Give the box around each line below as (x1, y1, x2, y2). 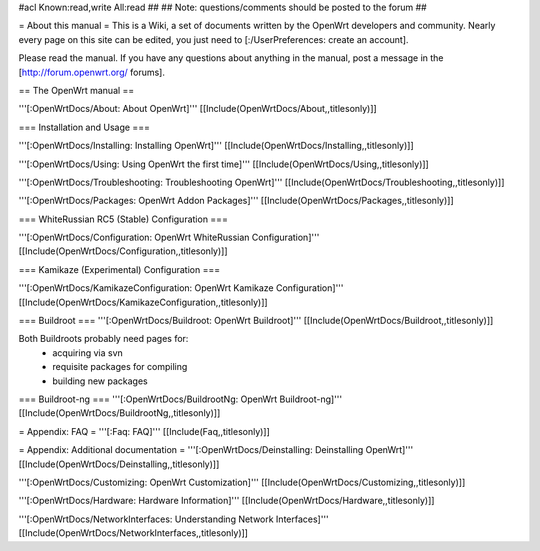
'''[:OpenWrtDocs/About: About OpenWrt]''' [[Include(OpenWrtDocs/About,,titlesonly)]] (18, 103, 377, 115)
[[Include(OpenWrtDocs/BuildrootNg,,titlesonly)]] (18, 407, 221, 419)
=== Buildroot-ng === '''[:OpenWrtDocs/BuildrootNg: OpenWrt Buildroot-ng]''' (18, 393, 343, 405)
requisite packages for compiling (52, 361, 188, 373)
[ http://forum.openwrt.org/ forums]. (18, 66, 165, 78)
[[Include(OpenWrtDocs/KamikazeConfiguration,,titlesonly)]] (18, 296, 269, 308)
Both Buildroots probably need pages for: (18, 333, 189, 345)
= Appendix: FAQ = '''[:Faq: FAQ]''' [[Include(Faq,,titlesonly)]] (18, 425, 270, 437)
